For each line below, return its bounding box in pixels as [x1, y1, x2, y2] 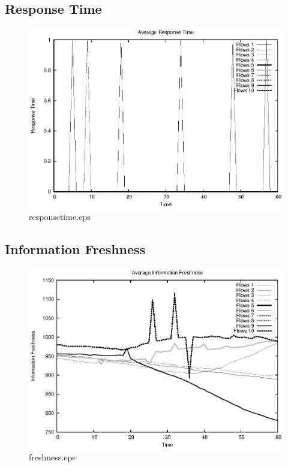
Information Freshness [5, 239, 146, 258]
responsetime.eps [29, 210, 91, 222]
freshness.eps [29, 450, 76, 463]
